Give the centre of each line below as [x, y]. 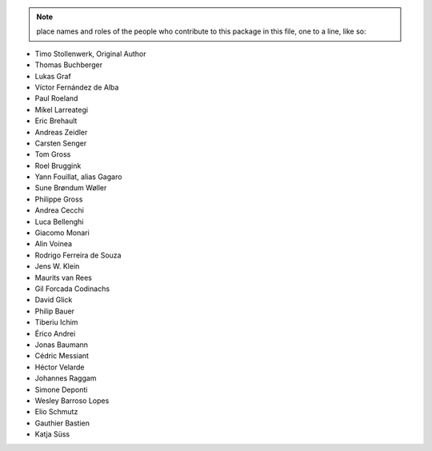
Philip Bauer [55, 311]
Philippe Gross [59, 199]
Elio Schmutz [56, 412]
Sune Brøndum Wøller [71, 188]
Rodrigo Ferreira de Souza [78, 255]
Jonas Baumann [61, 345]
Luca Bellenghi [59, 222]
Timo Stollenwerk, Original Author [90, 54]
